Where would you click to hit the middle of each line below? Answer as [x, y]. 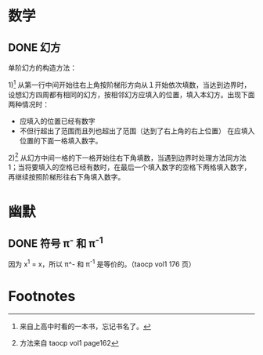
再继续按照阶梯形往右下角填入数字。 [67, 177]
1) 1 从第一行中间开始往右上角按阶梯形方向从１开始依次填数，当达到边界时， [130, 84]
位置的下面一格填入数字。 [61, 140]
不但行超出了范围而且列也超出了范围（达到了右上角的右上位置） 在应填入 [137, 131]
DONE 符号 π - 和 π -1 [56, 242]
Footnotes [42, 297]
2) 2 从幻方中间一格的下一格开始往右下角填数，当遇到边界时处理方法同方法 [127, 157]
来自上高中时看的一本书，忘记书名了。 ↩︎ [85, 326]
